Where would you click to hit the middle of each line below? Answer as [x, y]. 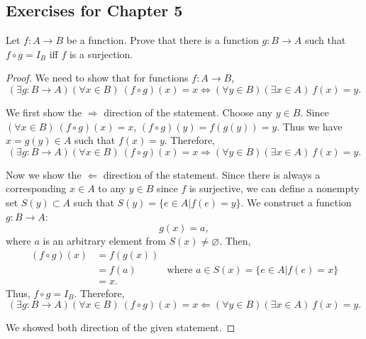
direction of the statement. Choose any [188, 112]
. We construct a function [296, 202]
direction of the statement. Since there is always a [212, 174]
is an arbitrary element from [104, 241]
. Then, [235, 241]
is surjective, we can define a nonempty [274, 188]
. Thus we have [310, 126]
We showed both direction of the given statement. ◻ [121, 327]
